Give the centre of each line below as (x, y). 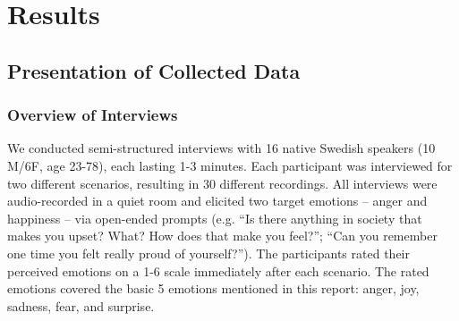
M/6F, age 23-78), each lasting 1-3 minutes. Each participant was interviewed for (230, 165)
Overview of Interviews (93, 115)
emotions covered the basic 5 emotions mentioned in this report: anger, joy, (213, 288)
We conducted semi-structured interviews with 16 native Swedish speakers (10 (221, 148)
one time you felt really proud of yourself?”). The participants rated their (208, 253)
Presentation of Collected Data (154, 70)
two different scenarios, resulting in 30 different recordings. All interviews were (222, 183)
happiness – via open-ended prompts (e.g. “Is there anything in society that (215, 218)
